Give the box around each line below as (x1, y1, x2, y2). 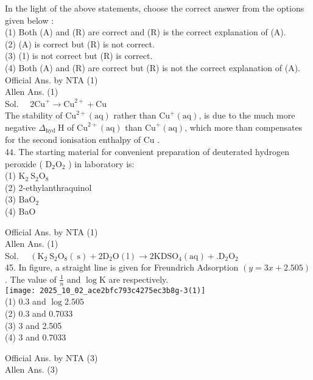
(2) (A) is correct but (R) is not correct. (5, 37, 155, 50)
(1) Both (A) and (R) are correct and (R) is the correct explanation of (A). (5, 26, 286, 38)
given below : (5, 13, 54, 26)
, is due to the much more (199, 109, 295, 122)
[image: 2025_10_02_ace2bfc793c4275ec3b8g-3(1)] (5, 286, 206, 295)
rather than (113, 109, 156, 122)
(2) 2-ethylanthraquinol (5, 181, 92, 193)
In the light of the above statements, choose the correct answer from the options (5, 2, 304, 14)
